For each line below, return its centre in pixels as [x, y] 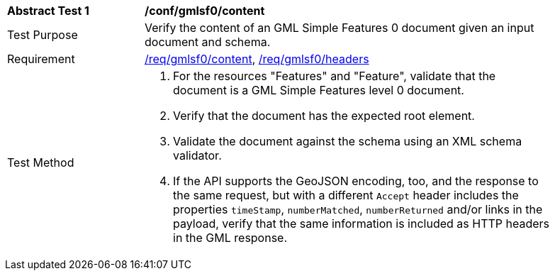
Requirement [41, 59]
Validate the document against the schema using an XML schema [348, 141]
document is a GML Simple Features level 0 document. [319, 90]
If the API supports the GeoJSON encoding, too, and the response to [356, 181]
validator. [197, 155]
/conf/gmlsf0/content [205, 11]
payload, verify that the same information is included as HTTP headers [361, 223]
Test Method [41, 162]
